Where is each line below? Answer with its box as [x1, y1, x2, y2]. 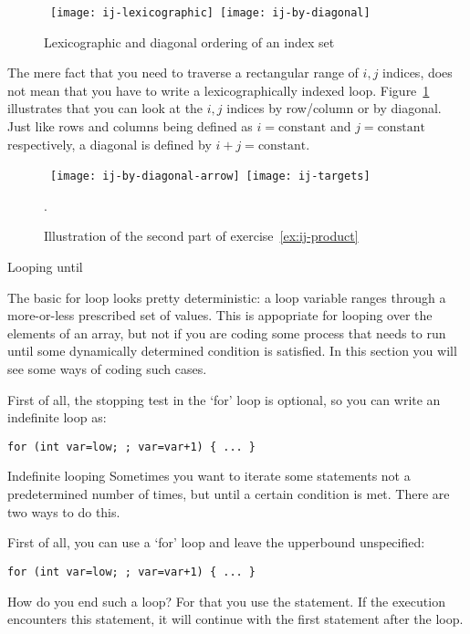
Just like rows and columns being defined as [7, 117, 253, 136]
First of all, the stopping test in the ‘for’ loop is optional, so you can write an [7, 390, 441, 409]
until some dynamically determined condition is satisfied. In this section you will [7, 341, 457, 360]
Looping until [7, 257, 83, 276]
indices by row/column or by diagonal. [226, 99, 442, 118]
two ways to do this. [7, 502, 120, 521]
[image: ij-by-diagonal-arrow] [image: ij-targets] [50, 170, 371, 183]
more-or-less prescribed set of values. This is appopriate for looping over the [7, 306, 433, 325]
